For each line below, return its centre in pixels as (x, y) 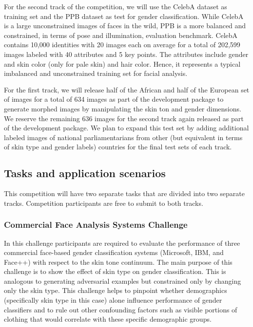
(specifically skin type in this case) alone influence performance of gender (113, 300)
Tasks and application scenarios (85, 173)
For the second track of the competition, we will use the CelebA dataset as (116, 6)
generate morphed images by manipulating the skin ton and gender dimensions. (123, 108)
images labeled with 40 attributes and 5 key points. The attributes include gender (126, 54)
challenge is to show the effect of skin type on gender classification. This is (115, 271)
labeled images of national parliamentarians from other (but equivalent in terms (123, 137)
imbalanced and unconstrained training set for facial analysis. (96, 73)
